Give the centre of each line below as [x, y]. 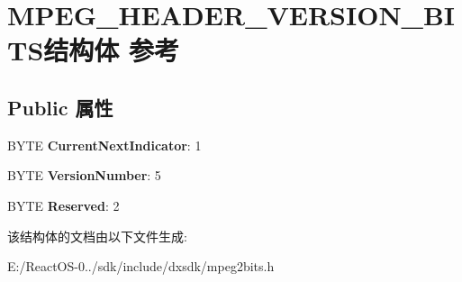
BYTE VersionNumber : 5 [84, 175]
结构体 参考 [112, 50]
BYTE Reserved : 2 [63, 205]
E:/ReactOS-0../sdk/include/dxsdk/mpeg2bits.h [141, 266]
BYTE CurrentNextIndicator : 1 [104, 145]
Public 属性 [60, 107]
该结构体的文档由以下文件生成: [97, 236]
